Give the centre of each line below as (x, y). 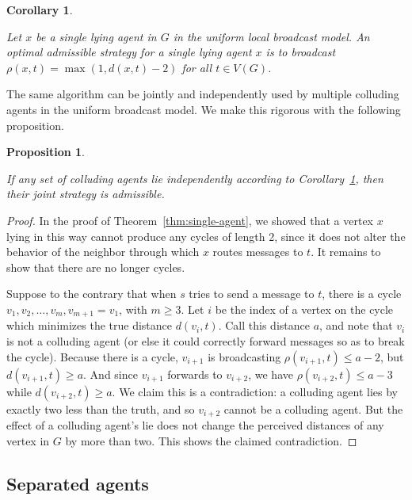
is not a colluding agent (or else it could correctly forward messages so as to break (206, 340)
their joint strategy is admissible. (86, 194)
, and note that (356, 325)
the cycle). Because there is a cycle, (92, 356)
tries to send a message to (252, 294)
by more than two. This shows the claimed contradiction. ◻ (211, 440)
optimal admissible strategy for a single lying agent (129, 52)
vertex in (28, 440)
